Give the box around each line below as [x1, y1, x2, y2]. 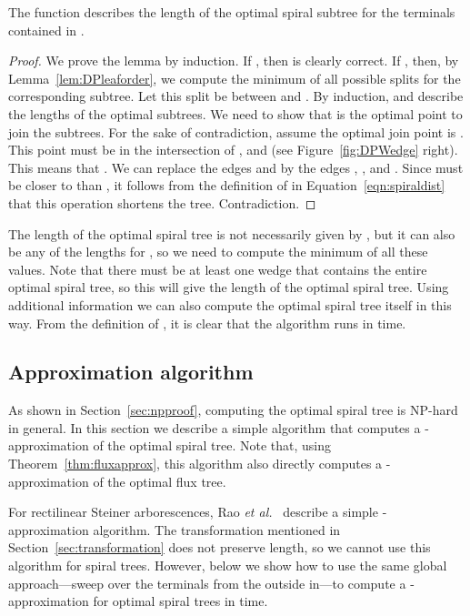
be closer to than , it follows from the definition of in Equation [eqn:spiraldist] [8, 176, 445, 195]
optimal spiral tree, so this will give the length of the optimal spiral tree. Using [8, 278, 449, 297]
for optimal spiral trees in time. [93, 591, 268, 611]
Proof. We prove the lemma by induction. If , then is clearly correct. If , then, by [8, 51, 459, 70]
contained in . [8, 20, 85, 39]
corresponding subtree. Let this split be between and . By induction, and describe [8, 86, 464, 106]
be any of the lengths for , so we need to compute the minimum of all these [8, 242, 428, 261]
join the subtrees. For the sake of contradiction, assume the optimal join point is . [8, 122, 464, 141]
